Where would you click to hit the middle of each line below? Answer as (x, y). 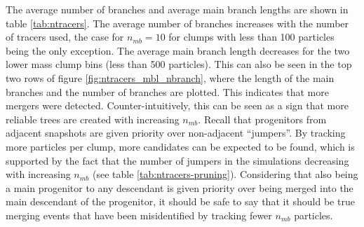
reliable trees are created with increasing (93, 119)
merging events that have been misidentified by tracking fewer (139, 215)
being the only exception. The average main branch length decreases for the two (178, 50)
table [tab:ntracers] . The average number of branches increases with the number (177, 23)
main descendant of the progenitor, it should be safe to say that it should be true (180, 201)
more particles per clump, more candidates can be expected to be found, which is (180, 146)
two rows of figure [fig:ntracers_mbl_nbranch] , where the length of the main (170, 77)
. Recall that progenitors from (262, 119)
